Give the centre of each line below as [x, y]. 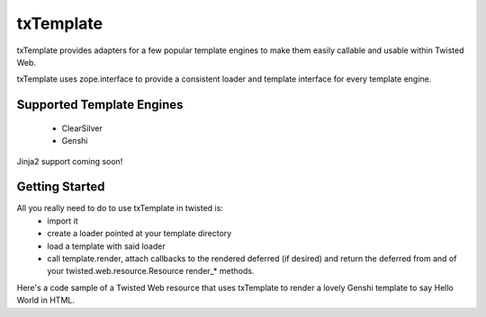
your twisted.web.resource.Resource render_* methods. [151, 271]
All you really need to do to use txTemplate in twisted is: [120, 208]
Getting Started [61, 187]
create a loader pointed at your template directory [139, 233]
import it [63, 221]
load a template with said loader [106, 246]
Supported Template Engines [100, 105]
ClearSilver [82, 128]
